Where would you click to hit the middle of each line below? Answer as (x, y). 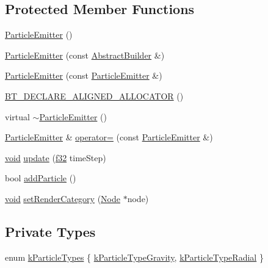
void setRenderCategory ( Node (63, 198)
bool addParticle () (41, 178)
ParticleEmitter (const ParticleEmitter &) (84, 75)
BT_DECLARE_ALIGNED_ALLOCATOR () (94, 96)
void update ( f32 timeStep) (56, 157)
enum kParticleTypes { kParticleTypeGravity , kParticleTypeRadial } (134, 257)
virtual (17, 116)
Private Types (50, 231)
